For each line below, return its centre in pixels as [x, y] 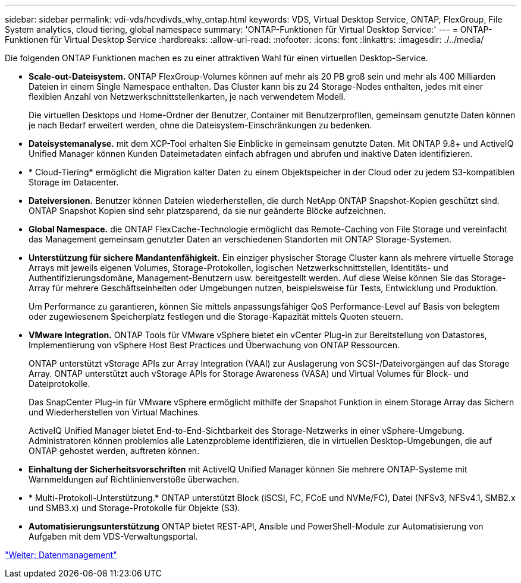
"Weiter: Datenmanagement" [61, 555]
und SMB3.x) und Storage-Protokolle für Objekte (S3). [134, 508]
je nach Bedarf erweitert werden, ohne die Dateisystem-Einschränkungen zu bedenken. [200, 125]
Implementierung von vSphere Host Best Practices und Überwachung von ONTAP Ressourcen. [214, 345]
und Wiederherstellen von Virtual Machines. [114, 412]
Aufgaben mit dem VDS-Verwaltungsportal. [113, 536]
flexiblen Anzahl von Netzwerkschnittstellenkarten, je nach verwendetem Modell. [187, 97]
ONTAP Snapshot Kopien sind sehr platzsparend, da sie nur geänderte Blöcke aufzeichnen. [207, 211]
